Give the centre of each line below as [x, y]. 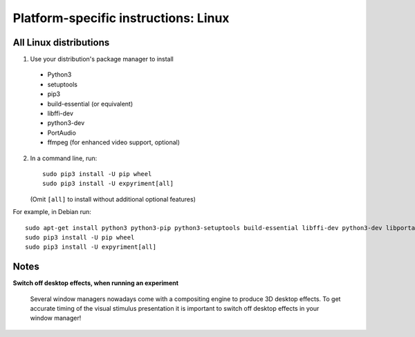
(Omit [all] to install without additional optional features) [113, 199]
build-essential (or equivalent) [90, 104]
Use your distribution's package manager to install [102, 59]
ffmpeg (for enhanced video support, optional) [113, 142]
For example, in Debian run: [52, 212]
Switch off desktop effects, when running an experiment [96, 283]
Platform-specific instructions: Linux [121, 18]
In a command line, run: [64, 158]
